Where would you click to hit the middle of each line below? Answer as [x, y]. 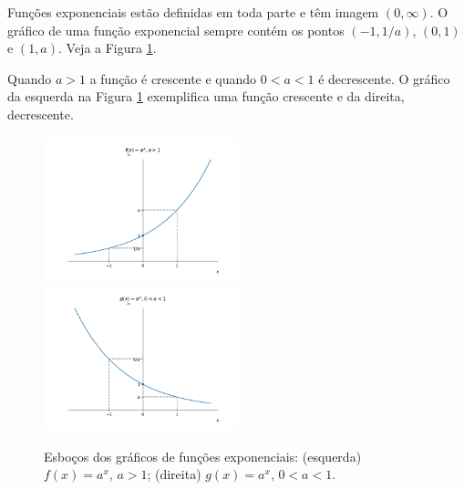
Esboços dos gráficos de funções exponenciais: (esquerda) [203, 456]
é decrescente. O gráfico [384, 78]
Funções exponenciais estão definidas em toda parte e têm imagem [193, 12]
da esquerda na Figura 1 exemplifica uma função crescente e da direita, [206, 96]
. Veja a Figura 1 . [108, 48]
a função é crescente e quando [173, 78]
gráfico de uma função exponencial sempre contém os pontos [176, 30]
